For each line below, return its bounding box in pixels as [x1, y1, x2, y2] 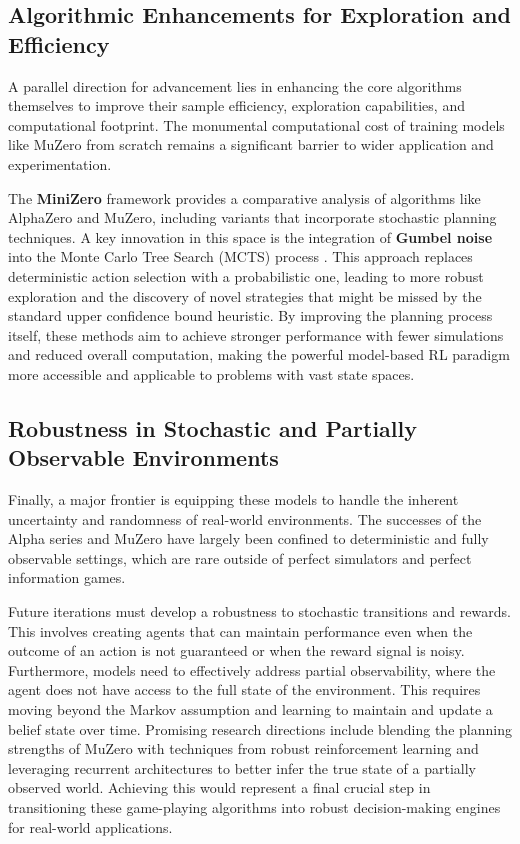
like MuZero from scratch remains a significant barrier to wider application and [8, 134, 494, 155]
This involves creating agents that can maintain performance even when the [8, 620, 473, 641]
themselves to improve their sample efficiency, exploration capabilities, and [8, 95, 465, 116]
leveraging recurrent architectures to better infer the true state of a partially [8, 757, 476, 778]
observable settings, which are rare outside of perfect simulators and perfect [8, 547, 472, 568]
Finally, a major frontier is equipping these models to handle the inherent [8, 489, 459, 510]
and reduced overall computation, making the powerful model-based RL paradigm [8, 344, 510, 365]
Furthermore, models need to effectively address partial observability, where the [8, 659, 496, 680]
